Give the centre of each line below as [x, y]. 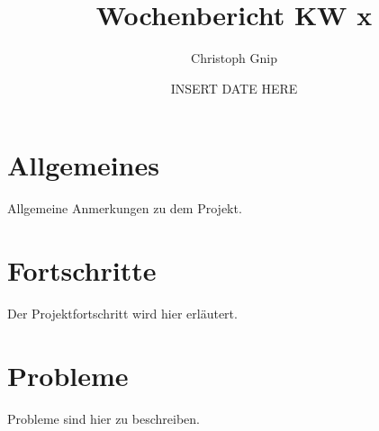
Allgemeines [83, 165]
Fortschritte [82, 270]
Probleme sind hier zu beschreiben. [104, 418]
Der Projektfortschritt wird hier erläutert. [122, 313]
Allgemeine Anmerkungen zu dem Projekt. [125, 208]
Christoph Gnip [234, 58]
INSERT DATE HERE [234, 88]
